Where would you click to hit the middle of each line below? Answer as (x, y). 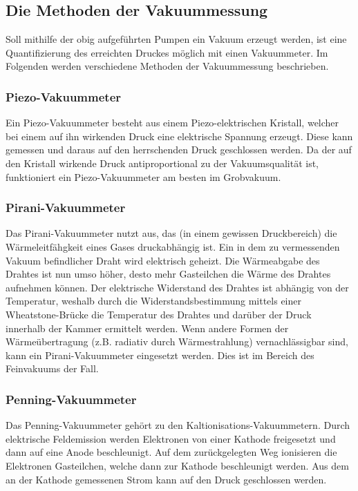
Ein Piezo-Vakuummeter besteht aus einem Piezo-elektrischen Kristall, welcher (172, 123)
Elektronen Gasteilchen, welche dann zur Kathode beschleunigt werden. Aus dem (177, 465)
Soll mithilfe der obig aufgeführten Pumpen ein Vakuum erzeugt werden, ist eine (176, 39)
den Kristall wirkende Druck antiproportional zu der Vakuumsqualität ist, (162, 163)
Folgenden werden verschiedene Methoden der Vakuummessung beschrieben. (167, 66)
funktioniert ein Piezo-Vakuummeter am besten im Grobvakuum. (143, 176)
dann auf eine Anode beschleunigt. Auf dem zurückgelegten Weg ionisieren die (171, 452)
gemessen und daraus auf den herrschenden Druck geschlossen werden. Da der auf (179, 150)
